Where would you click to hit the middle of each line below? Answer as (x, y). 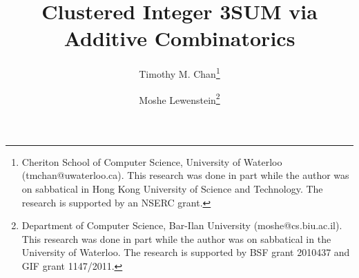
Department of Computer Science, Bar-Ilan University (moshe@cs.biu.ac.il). (182, 225)
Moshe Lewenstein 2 (179, 98)
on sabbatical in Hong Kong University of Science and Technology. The (172, 189)
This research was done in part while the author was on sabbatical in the (176, 238)
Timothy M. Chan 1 (179, 73)
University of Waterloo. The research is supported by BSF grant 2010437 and (186, 252)
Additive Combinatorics (179, 38)
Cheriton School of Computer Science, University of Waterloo (152, 161)
